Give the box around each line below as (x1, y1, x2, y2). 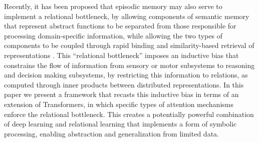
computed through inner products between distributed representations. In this (4, 79, 244, 89)
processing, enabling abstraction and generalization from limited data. (4, 128, 219, 138)
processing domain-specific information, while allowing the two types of (4, 30, 222, 40)
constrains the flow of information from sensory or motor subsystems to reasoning (4, 59, 255, 70)
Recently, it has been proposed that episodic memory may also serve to (4, 1, 222, 11)
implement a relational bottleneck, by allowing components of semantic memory (4, 10, 249, 21)
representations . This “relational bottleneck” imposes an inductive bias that (4, 49, 239, 60)
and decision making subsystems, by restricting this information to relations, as (4, 69, 248, 80)
